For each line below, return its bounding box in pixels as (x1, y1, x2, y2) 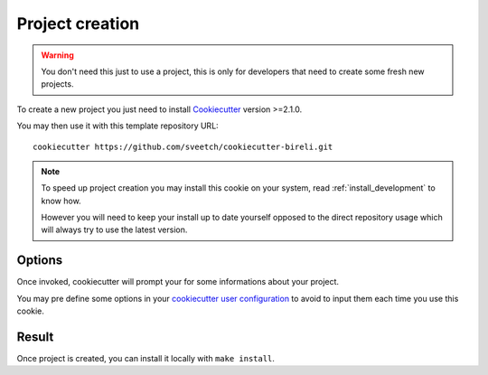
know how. (41, 195, 81, 206)
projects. (41, 79, 74, 89)
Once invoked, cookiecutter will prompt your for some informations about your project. (16, 277, 339, 287)
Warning (41, 50, 74, 61)
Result (16, 329, 54, 344)
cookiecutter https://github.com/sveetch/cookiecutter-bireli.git (33, 141, 333, 152)
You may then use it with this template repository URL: (16, 120, 219, 131)
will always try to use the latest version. (41, 224, 188, 235)
